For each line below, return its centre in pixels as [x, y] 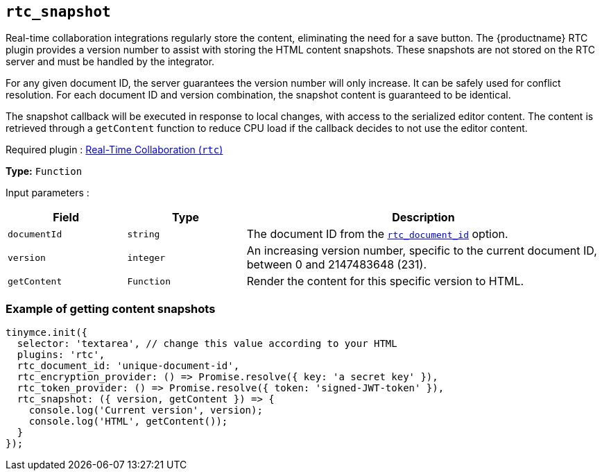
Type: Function [44, 171]
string [144, 234]
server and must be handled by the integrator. [110, 62]
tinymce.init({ [47, 333]
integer [146, 257]
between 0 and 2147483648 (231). [337, 265]
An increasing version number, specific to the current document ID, [422, 251]
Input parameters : [48, 193]
